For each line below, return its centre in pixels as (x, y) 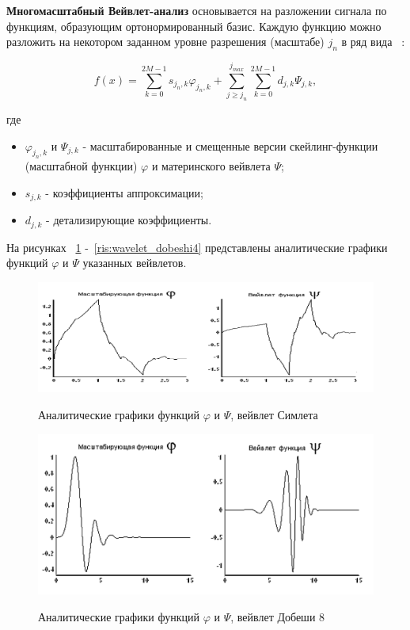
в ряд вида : (373, 42)
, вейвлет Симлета (274, 414)
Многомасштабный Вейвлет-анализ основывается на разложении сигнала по (197, 10)
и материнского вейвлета (211, 166)
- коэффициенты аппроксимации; (124, 192)
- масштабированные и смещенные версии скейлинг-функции (230, 145)
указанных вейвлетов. (135, 263)
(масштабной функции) (81, 166)
